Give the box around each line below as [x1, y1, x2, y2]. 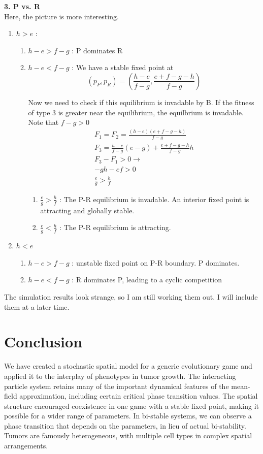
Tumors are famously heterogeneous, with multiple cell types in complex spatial [4, 430, 252, 441]
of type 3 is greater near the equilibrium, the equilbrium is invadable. [28, 107, 244, 117]
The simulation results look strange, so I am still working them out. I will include [4, 291, 258, 302]
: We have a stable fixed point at [72, 62, 174, 73]
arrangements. [4, 440, 48, 451]
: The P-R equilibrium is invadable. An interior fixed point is [59, 193, 249, 204]
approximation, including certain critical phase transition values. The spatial [19, 391, 258, 401]
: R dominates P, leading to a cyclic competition [72, 274, 222, 285]
